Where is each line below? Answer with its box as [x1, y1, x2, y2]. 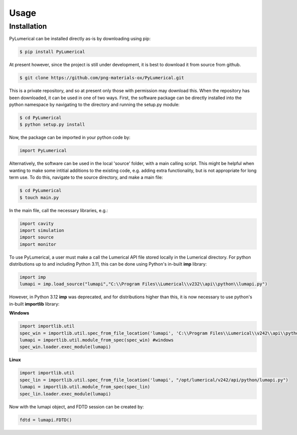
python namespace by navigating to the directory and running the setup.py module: [9, 102, 180, 108]
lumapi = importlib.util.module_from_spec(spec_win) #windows [19, 337, 174, 343]
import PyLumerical [19, 148, 67, 154]
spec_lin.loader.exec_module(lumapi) [19, 391, 111, 396]
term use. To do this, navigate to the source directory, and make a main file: [9, 174, 163, 180]
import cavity [19, 220, 54, 226]
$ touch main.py [19, 195, 59, 200]
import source [19, 234, 54, 240]
